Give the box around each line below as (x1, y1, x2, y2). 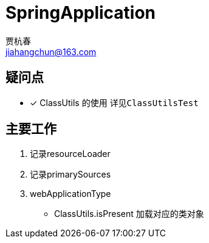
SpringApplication (5, 2, 156, 23)
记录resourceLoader (30, 148, 111, 159)
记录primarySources (30, 169, 111, 180)
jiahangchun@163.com (5, 46, 97, 57)
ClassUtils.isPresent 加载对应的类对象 (54, 208, 204, 219)
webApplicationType (30, 188, 111, 199)
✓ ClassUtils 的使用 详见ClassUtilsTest (30, 97, 199, 108)
